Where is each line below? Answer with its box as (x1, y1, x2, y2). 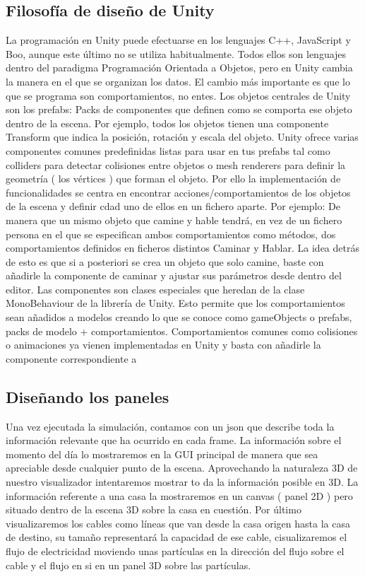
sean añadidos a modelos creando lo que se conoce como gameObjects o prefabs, (6, 310, 352, 325)
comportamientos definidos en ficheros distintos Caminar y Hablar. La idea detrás (6, 240, 359, 255)
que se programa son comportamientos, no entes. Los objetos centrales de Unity (6, 88, 351, 103)
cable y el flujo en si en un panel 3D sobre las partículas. (6, 557, 251, 572)
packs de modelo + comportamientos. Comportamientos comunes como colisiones (6, 323, 358, 338)
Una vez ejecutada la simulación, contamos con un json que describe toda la (6, 419, 335, 433)
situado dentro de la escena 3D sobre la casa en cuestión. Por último (6, 502, 301, 517)
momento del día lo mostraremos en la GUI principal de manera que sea (6, 446, 318, 461)
